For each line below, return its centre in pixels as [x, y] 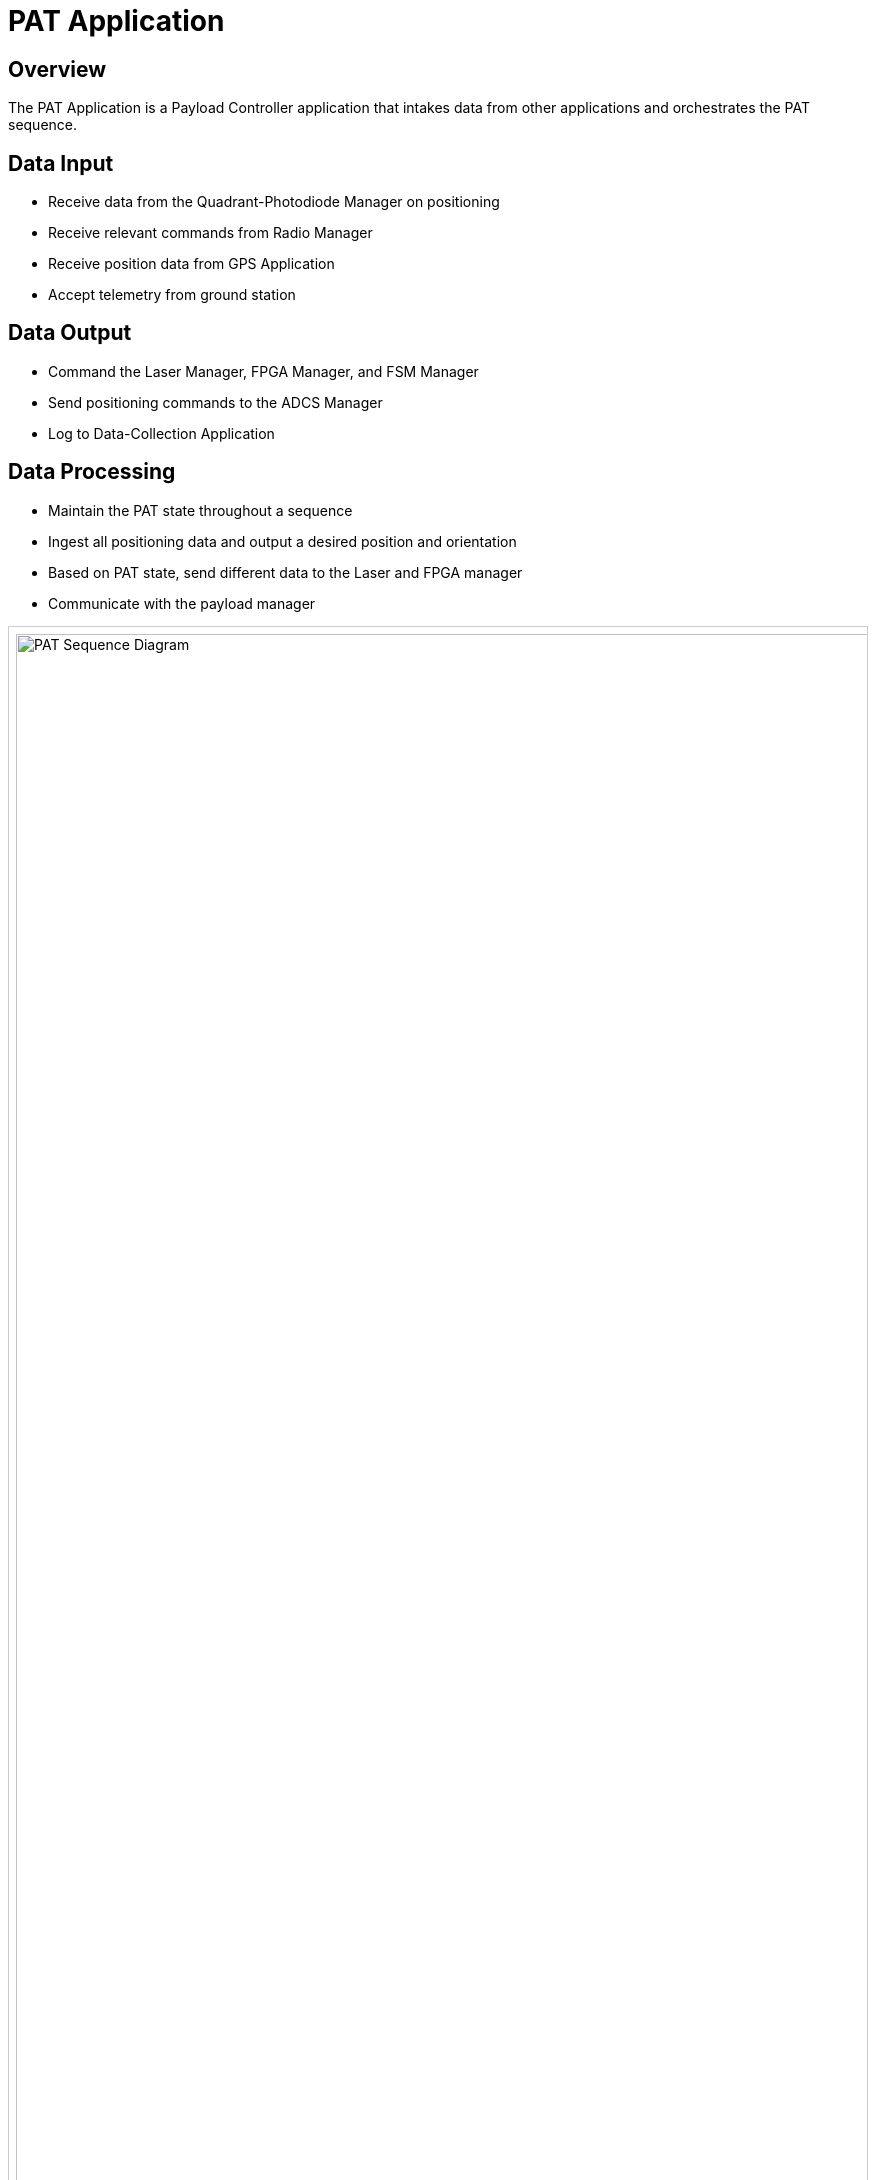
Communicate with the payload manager [182, 603]
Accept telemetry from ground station [172, 295]
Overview [57, 69]
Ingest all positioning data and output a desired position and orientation [282, 541]
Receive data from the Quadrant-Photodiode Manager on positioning [274, 202]
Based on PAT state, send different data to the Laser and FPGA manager [285, 572]
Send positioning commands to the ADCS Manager [215, 402]
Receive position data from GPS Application [191, 264]
